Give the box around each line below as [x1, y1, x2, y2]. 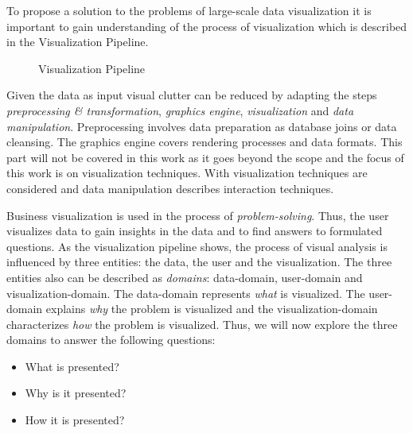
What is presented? [25, 358, 119, 374]
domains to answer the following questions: [6, 331, 216, 348]
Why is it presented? [25, 385, 127, 401]
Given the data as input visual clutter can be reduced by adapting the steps [6, 87, 377, 103]
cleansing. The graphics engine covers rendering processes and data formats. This [6, 133, 403, 150]
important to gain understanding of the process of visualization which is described [6, 17, 407, 34]
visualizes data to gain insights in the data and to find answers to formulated [6, 222, 383, 239]
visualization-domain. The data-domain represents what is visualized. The [6, 284, 365, 301]
